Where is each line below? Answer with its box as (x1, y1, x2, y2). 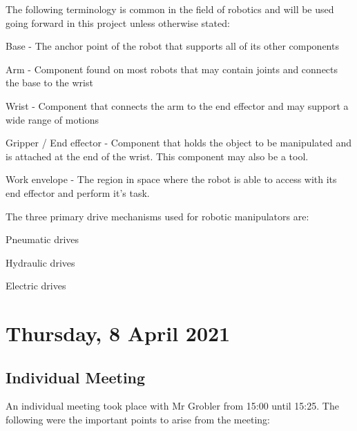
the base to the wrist (6, 75, 93, 90)
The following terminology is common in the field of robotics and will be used (6, 2, 334, 16)
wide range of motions (6, 112, 99, 126)
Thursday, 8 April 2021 (6, 319, 231, 347)
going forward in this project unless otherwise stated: (6, 15, 230, 30)
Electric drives (6, 278, 66, 293)
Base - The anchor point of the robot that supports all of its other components (6, 39, 339, 53)
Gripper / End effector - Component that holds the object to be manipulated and (6, 135, 352, 150)
